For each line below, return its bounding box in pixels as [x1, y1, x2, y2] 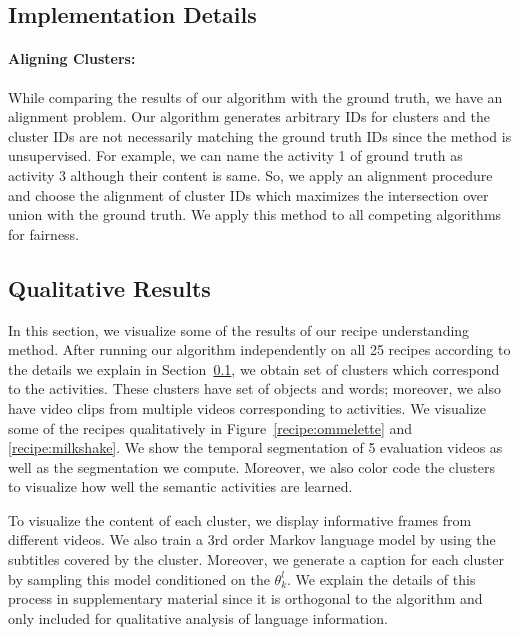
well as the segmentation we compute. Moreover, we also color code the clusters [8, 456, 495, 477]
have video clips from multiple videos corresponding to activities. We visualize [8, 397, 487, 418]
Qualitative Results [8, 272, 211, 303]
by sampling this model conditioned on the [8, 568, 270, 589]
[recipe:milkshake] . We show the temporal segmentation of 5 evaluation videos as [8, 437, 503, 458]
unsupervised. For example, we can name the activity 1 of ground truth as [8, 145, 463, 166]
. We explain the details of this [287, 568, 476, 589]
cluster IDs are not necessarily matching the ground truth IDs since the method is [8, 125, 512, 146]
